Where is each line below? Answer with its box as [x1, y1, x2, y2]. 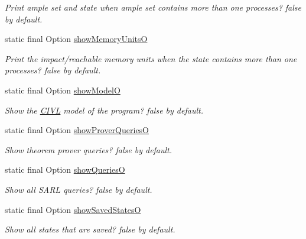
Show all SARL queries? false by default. [5, 183, 152, 195]
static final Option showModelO [5, 83, 121, 96]
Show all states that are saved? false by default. [5, 223, 175, 235]
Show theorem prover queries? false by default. [5, 143, 172, 156]
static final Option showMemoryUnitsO [5, 33, 148, 45]
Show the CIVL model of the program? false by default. [5, 104, 203, 116]
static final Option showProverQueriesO [5, 124, 149, 136]
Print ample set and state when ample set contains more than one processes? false [5, 1, 302, 13]
